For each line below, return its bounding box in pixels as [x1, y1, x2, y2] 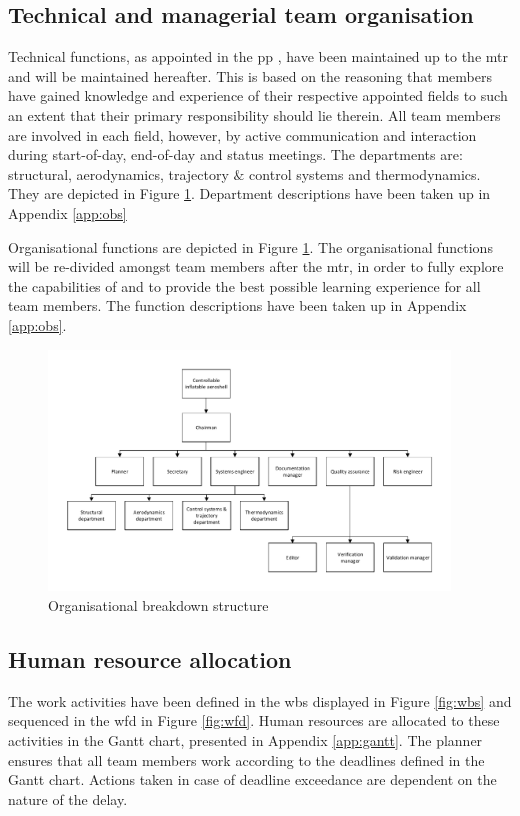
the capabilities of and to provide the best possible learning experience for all [8, 275, 481, 296]
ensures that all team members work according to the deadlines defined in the [8, 749, 485, 770]
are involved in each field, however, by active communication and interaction [8, 124, 477, 145]
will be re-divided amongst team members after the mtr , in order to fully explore [8, 256, 504, 277]
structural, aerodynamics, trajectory [8, 163, 229, 184]
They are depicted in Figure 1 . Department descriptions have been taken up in [8, 183, 491, 204]
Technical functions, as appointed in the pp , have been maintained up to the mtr [8, 46, 508, 67]
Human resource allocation [8, 644, 292, 674]
